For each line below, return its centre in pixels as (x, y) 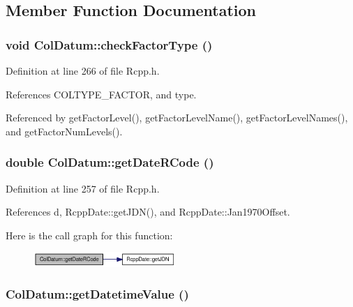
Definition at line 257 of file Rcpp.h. (83, 188)
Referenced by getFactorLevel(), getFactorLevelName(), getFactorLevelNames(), (177, 118)
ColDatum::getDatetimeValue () (97, 294)
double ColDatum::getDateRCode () (110, 162)
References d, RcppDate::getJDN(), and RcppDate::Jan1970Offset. (148, 212)
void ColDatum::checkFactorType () (109, 44)
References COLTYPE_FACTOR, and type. (101, 94)
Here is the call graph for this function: (89, 235)
